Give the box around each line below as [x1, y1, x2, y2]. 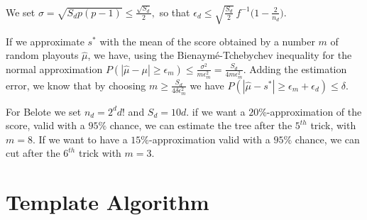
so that [159, 4, 190, 19]
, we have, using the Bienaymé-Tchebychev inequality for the [87, 48, 352, 62]
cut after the [6, 145, 60, 160]
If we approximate [6, 33, 84, 48]
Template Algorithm [6, 187, 209, 216]
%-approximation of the [258, 104, 362, 119]
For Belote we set [6, 104, 82, 119]
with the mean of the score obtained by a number [99, 33, 315, 48]
